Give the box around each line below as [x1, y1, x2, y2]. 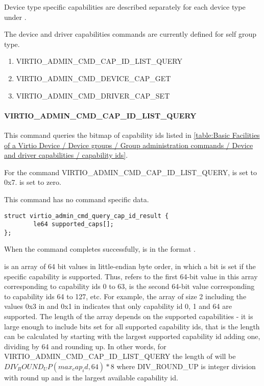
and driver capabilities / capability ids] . [4, 150, 128, 160]
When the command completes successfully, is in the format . [4, 244, 196, 254]
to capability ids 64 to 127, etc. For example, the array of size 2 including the [4, 291, 247, 301]
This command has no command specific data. [4, 194, 149, 204]
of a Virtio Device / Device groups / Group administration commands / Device [4, 139, 253, 150]
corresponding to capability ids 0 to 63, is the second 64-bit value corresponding [4, 281, 255, 292]
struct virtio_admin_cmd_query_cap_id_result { [4, 212, 169, 220]
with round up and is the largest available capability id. [4, 372, 178, 383]
